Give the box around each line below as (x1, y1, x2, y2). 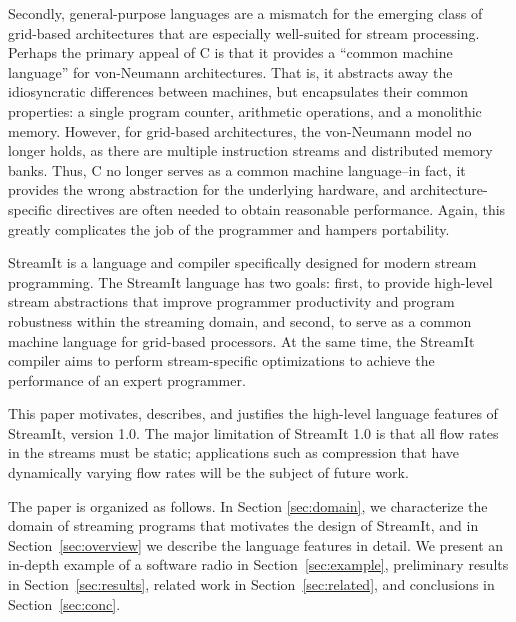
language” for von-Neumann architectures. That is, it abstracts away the (8, 61, 453, 82)
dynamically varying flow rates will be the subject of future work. (8, 462, 409, 483)
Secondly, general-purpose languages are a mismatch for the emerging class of (8, 3, 483, 23)
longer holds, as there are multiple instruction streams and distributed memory (8, 140, 493, 161)
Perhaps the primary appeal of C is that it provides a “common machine (8, 42, 453, 63)
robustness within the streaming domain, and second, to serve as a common (8, 310, 472, 331)
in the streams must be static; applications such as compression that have (8, 442, 460, 463)
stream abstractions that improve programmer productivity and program (8, 291, 455, 312)
